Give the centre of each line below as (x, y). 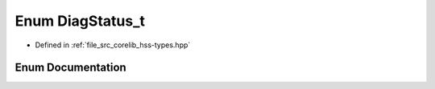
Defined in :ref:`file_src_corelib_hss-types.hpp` (113, 45)
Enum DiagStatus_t (80, 21)
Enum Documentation (70, 68)
